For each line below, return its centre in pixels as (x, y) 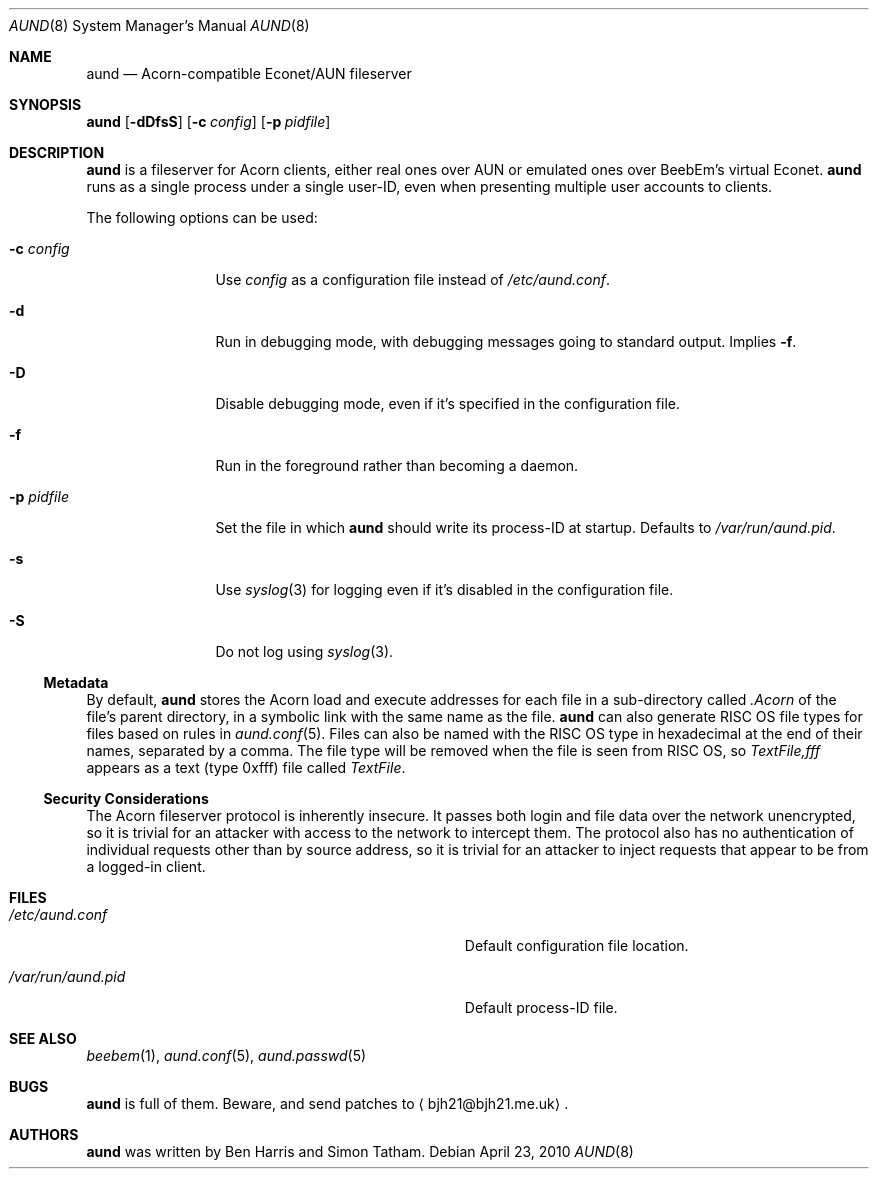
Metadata (76, 682)
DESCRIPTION (57, 152)
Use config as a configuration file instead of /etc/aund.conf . (413, 279)
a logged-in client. (146, 866)
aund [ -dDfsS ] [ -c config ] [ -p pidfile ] (208, 121)
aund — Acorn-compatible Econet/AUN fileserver (249, 73)
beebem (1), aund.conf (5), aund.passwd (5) (226, 1055)
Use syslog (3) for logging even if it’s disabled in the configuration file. (444, 589)
